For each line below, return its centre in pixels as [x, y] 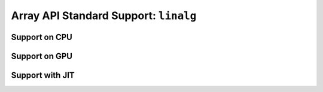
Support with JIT [43, 75]
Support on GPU [42, 56]
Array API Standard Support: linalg [104, 16]
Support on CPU [42, 37]
